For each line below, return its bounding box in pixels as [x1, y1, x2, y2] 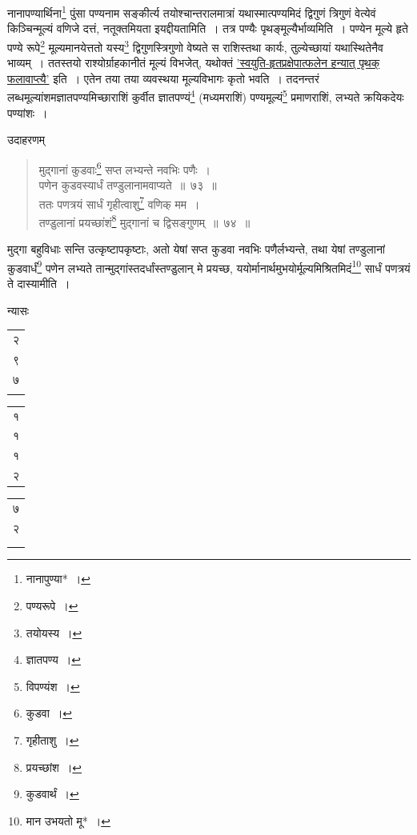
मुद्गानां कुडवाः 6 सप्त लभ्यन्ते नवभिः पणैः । [38, 158, 211, 178]
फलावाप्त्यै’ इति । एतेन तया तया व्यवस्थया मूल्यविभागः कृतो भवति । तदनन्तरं [7, 70, 319, 86]
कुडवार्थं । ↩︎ [26, 785, 79, 802]
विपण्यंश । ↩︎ [26, 677, 80, 694]
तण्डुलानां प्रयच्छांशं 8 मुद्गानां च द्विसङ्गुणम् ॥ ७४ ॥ [38, 211, 251, 230]
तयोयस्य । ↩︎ [26, 624, 82, 641]
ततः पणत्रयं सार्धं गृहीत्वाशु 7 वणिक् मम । [38, 193, 200, 212]
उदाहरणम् [7, 131, 45, 148]
